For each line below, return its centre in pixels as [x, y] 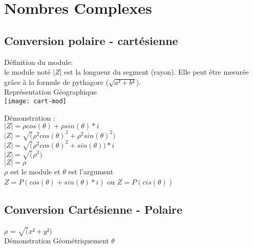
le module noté [27, 72]
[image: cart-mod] [35, 101]
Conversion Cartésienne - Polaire [93, 209]
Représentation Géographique [50, 92]
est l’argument [91, 172]
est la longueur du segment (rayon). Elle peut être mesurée [156, 72]
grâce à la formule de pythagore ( [56, 82]
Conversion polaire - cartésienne [91, 40]
